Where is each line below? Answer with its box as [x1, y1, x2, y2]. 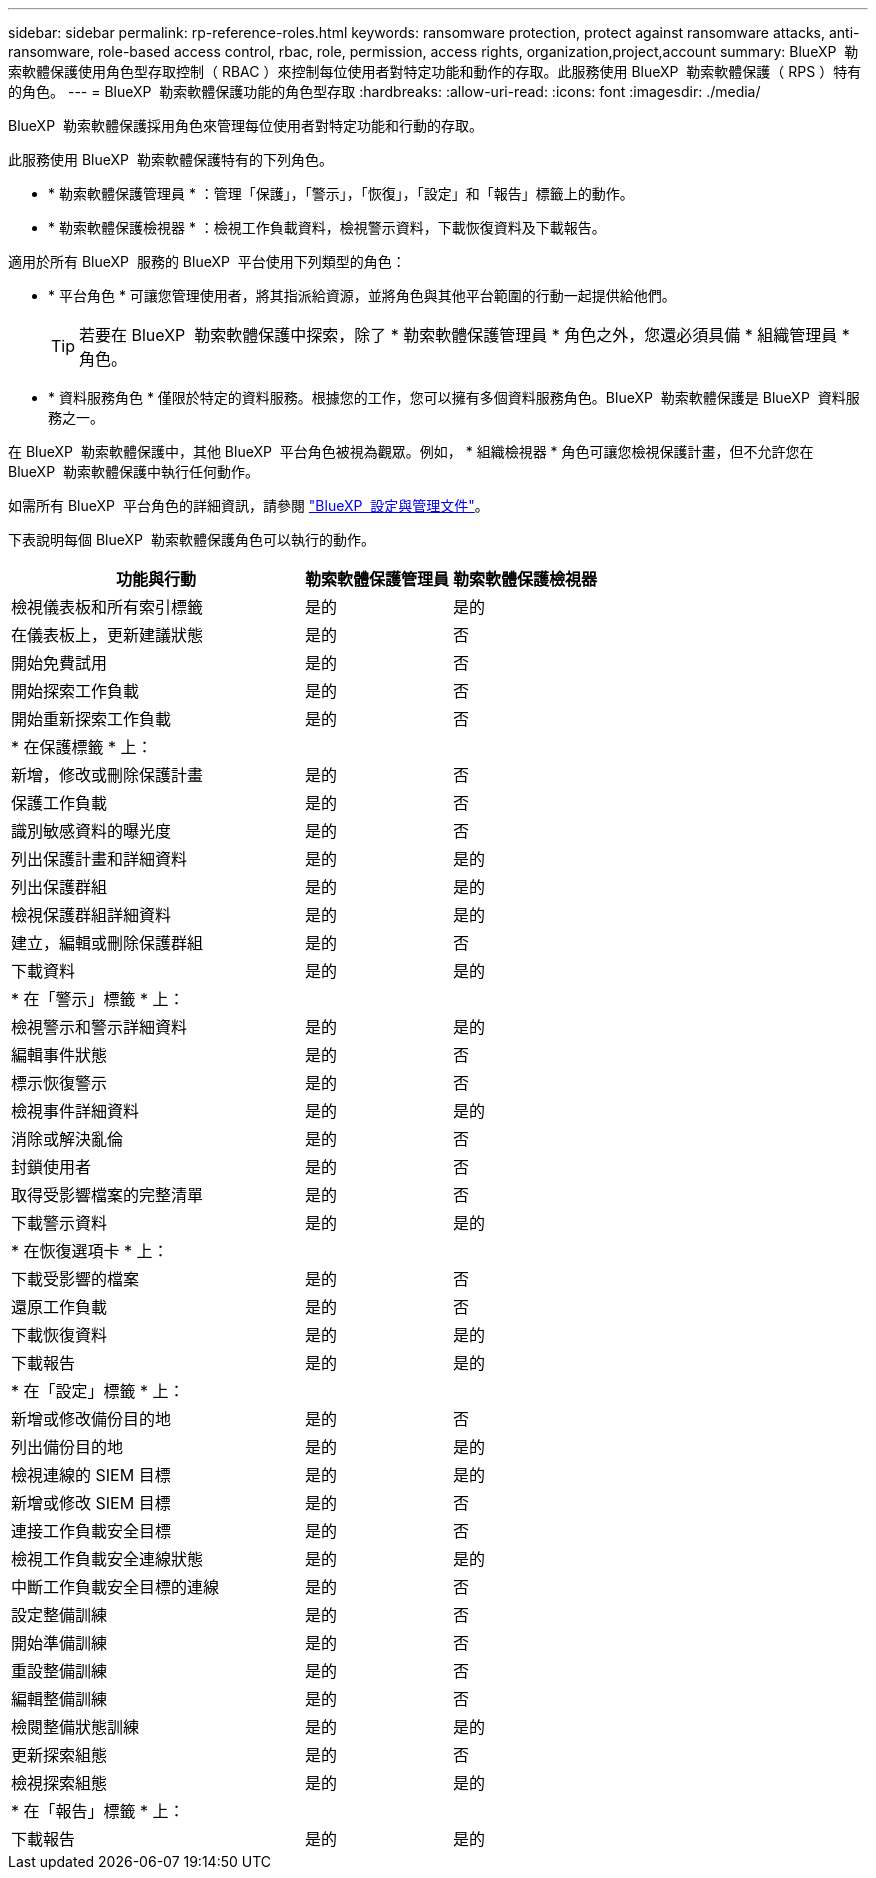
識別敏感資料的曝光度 [11, 821, 172, 841]
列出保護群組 [11, 877, 108, 897]
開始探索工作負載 [11, 681, 140, 701]
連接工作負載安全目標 [11, 1521, 172, 1541]
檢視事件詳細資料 [11, 1101, 140, 1121]
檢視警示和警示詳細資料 [11, 1017, 188, 1037]
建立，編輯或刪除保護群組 [11, 933, 204, 953]
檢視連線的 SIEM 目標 [11, 1465, 171, 1485]
